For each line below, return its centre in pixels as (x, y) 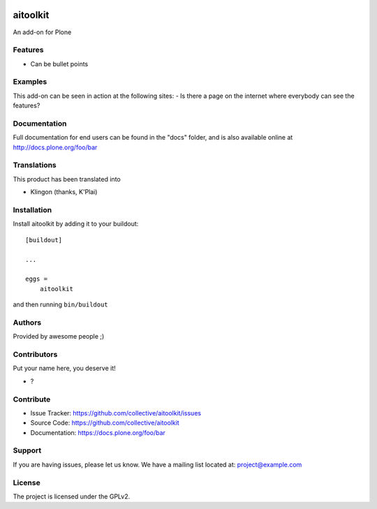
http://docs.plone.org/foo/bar (55, 147)
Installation (32, 210)
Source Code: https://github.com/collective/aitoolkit (105, 423)
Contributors (35, 355)
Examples (30, 82)
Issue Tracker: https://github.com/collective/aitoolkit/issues (116, 413)
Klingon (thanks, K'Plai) (64, 192)
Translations (35, 165)
